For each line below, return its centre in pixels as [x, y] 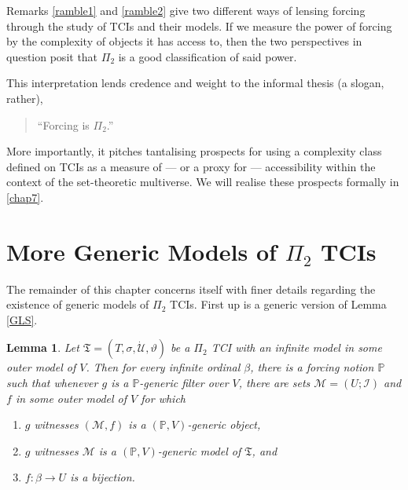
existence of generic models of [78, 304]
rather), [25, 98]
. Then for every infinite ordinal [163, 367]
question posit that [52, 56]
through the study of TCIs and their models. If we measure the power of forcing [199, 26]
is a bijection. [103, 477]
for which [163, 398]
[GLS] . [22, 319]
